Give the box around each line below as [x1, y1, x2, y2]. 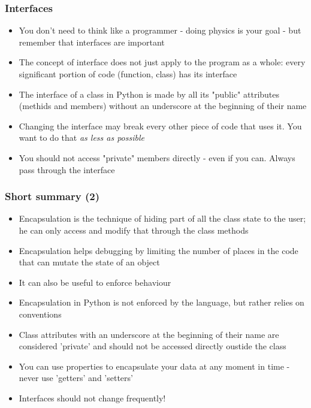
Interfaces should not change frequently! [19, 391, 166, 404]
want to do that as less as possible [19, 131, 144, 144]
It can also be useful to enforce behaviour [19, 276, 171, 288]
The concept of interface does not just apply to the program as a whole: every [19, 56, 306, 68]
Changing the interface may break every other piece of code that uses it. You [19, 119, 302, 132]
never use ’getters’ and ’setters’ [19, 371, 133, 384]
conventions [19, 307, 62, 320]
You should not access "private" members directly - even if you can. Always [19, 151, 295, 164]
